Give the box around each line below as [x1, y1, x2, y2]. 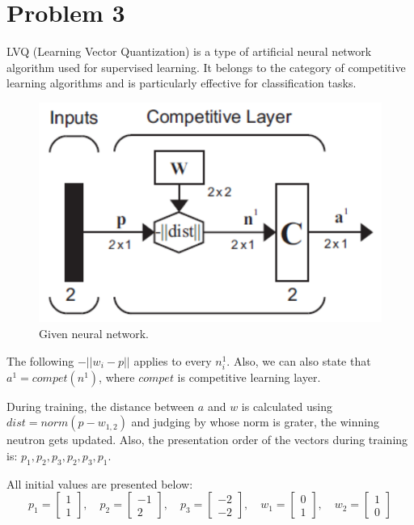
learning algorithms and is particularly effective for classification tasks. [6, 74, 357, 91]
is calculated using [241, 397, 332, 414]
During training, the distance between [6, 397, 195, 414]
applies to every [133, 352, 212, 369]
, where [99, 368, 135, 385]
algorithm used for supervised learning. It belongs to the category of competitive [6, 58, 406, 75]
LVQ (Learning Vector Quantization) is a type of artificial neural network [6, 43, 372, 60]
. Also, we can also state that [226, 352, 371, 369]
